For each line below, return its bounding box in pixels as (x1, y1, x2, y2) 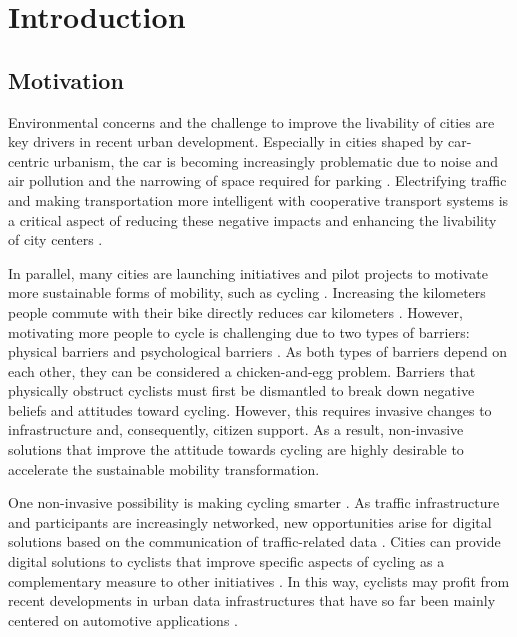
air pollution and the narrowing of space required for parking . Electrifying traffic (8, 170, 507, 191)
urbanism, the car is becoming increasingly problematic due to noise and (53, 150, 499, 171)
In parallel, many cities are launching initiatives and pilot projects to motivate (8, 262, 488, 283)
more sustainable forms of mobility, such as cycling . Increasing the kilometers (8, 282, 486, 303)
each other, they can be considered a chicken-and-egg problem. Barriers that (8, 360, 476, 381)
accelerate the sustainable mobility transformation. (8, 458, 320, 479)
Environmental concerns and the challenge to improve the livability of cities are (8, 111, 495, 132)
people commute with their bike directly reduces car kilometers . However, (8, 301, 463, 322)
